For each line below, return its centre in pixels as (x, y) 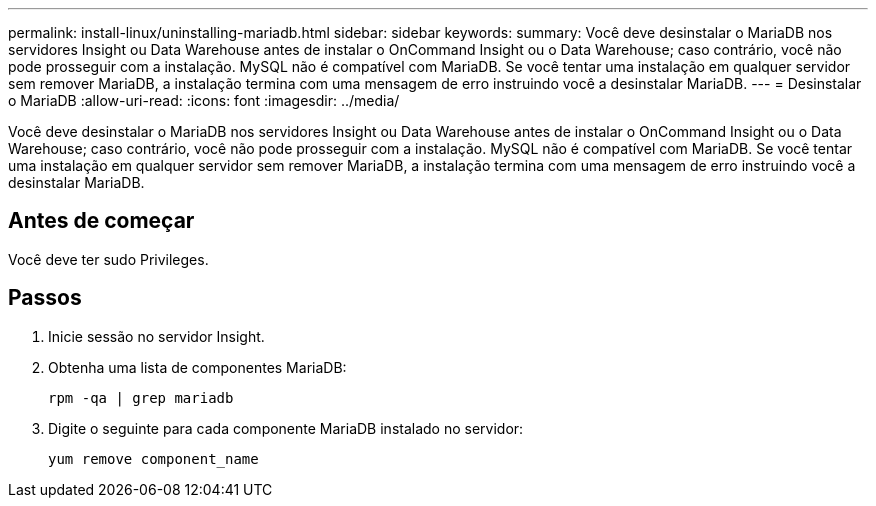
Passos (45, 298)
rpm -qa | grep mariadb (141, 397)
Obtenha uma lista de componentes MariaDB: (197, 367)
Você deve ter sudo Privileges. (108, 259)
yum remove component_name (153, 458)
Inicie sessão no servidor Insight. (156, 336)
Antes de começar (101, 221)
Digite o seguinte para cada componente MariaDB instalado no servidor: (286, 428)
